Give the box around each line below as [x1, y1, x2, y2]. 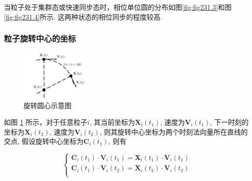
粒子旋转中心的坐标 [4, 32, 76, 45]
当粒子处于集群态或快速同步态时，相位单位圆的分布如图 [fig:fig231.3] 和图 [4, 2, 232, 12]
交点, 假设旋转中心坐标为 [4, 136, 84, 146]
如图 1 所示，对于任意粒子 [4, 116, 88, 127]
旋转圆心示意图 [23, 100, 71, 111]
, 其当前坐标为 [90, 116, 135, 127]
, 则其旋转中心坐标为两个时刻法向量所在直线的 [99, 126, 248, 136]
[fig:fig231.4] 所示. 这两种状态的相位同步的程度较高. [4, 11, 162, 22]
